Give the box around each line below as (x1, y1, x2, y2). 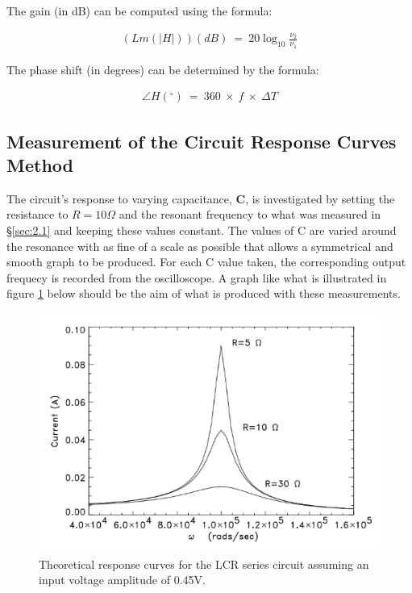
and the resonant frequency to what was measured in (119, 206, 381, 223)
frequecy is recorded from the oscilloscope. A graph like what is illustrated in (6, 269, 387, 286)
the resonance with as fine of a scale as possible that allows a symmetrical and (6, 237, 393, 254)
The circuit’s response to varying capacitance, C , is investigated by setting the (6, 190, 395, 207)
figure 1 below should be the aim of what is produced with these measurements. (6, 285, 401, 302)
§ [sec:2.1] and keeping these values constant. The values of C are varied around (6, 221, 397, 238)
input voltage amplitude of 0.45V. (39, 571, 206, 588)
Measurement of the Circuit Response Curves (6, 128, 397, 153)
